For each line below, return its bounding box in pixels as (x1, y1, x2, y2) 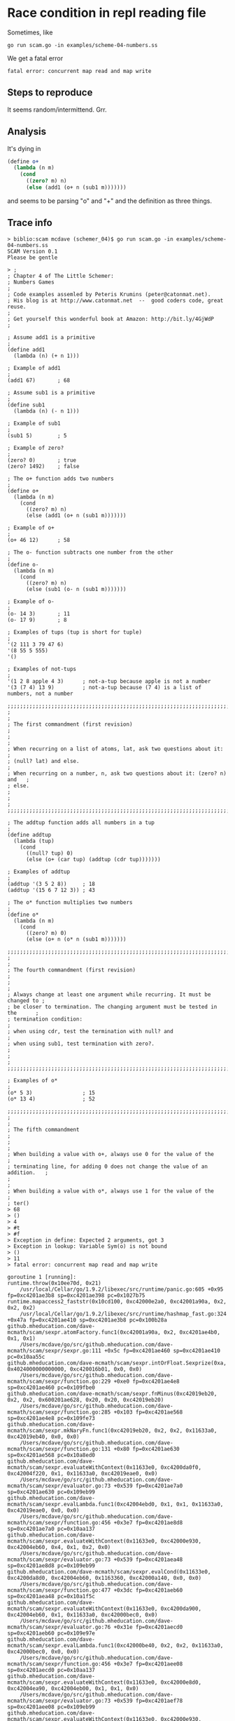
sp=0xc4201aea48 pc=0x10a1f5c (7, 1593, 96, 1600)
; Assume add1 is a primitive (7, 333, 96, 341)
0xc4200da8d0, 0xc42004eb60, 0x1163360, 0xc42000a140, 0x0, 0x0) (7, 1574, 201, 1581)
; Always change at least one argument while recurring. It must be (7, 991, 211, 998)
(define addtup (7, 831, 52, 838)
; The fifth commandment (7, 1126, 80, 1133)
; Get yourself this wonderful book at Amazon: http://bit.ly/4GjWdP (7, 315, 215, 322)
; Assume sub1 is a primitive (7, 389, 96, 396)
